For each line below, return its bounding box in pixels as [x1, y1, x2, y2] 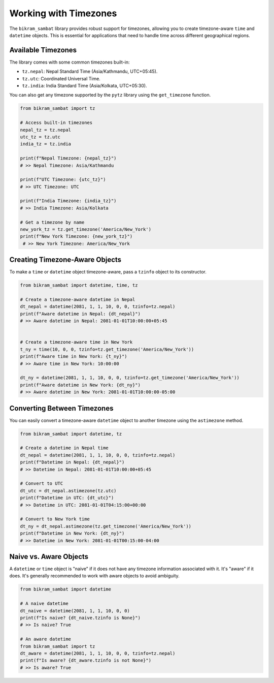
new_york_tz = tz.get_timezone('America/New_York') [20, 227, 152, 232]
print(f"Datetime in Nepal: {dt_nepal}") [20, 459, 125, 465]
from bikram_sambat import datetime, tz [20, 431, 122, 437]
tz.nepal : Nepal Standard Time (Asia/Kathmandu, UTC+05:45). [22, 69, 158, 75]
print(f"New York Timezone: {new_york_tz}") [20, 234, 133, 239]
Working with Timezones [9, 8, 117, 19]
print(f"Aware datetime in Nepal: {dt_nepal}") [20, 311, 141, 317]
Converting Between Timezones [9, 404, 114, 413]
